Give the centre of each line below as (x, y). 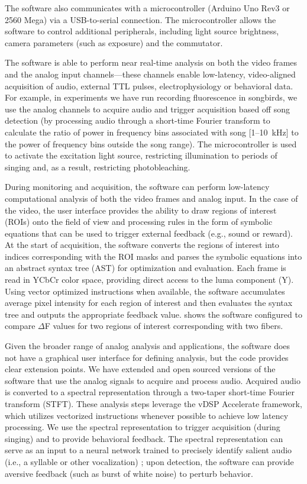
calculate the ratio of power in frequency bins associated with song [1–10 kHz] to (152, 132)
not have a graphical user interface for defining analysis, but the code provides (147, 357)
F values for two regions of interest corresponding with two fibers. (164, 326)
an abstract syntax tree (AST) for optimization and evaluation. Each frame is (146, 268)
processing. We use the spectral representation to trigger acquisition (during (143, 427)
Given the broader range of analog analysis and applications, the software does (148, 346)
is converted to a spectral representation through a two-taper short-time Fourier (150, 392)
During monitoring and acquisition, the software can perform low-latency (137, 187)
